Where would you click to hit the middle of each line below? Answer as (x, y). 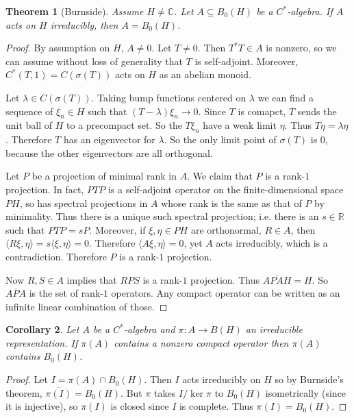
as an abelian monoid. (205, 74)
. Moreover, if (117, 229)
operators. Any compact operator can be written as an (226, 293)
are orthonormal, (226, 229)
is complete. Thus (216, 406)
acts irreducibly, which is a (272, 243)
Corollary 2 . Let (42, 329)
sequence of (29, 111)
